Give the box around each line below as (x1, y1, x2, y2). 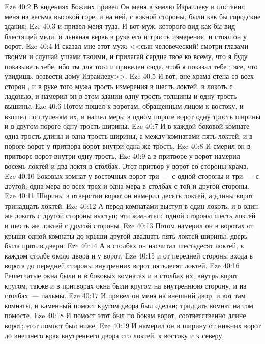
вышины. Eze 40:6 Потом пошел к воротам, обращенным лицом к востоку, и (5, 100, 244, 111)
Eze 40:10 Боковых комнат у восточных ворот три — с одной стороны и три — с (5, 170, 259, 181)
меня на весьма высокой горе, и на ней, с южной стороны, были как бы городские (5, 11, 261, 21)
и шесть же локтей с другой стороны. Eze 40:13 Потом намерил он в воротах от (5, 220, 254, 231)
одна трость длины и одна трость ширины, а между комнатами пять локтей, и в (5, 130, 253, 141)
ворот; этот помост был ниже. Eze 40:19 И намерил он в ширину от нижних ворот (5, 320, 261, 330)
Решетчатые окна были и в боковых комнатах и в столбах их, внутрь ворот (5, 270, 238, 281)
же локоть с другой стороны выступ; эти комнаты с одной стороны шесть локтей (5, 210, 256, 221)
